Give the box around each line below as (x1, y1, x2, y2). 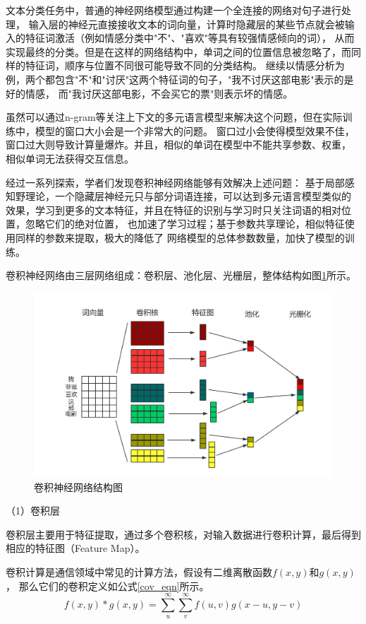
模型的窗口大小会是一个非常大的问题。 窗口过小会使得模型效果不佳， (35, 123, 355, 138)
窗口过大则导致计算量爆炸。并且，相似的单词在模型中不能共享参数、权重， (6, 137, 351, 152)
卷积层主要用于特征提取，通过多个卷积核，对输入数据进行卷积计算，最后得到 (6, 526, 361, 541)
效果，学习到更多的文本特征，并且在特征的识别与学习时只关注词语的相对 (6, 202, 341, 217)
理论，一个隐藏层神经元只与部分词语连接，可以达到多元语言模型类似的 (25, 189, 351, 204)
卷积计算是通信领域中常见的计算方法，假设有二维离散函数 (6, 564, 272, 579)
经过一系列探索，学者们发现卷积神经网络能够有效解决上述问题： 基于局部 (6, 175, 345, 189)
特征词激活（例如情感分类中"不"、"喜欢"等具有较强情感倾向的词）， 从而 (25, 30, 355, 45)
